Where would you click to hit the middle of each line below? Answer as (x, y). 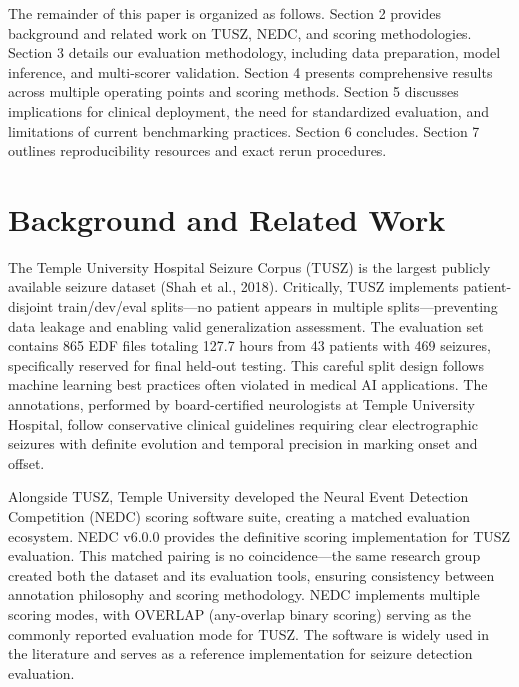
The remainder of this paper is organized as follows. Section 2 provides (225, 13)
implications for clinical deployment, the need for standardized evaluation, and (248, 110)
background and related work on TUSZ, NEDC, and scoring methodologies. (240, 32)
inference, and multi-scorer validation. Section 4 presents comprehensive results (250, 71)
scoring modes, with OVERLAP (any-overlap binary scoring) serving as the (239, 613)
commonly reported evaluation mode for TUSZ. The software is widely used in (249, 633)
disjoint (31, 306)
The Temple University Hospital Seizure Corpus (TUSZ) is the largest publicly (249, 266)
